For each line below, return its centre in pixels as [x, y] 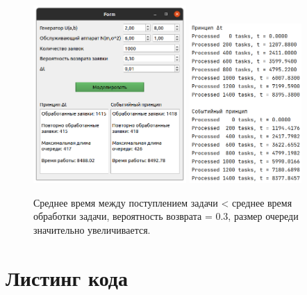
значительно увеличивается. [92, 229]
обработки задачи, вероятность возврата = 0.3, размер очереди [166, 216]
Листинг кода [67, 277]
